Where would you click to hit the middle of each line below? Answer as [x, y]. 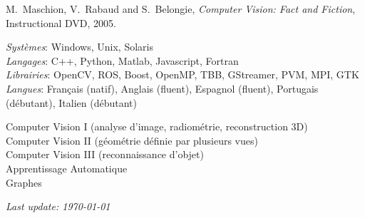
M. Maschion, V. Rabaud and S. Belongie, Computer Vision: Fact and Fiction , [181, 9]
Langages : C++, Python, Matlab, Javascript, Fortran [122, 60]
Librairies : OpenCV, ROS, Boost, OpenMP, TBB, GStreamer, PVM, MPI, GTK [182, 74]
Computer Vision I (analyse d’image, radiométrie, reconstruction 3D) [157, 126]
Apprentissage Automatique [67, 168]
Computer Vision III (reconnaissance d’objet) [105, 154]
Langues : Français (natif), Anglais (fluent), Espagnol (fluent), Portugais [162, 88]
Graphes [24, 182]
